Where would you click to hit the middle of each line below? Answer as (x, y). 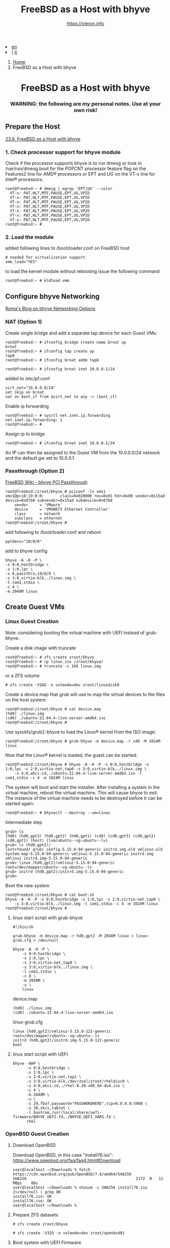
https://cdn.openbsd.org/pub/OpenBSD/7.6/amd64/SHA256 (72, 1174)
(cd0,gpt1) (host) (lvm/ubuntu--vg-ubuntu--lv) (57, 840)
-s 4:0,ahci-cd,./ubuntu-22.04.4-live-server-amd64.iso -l (78, 773)
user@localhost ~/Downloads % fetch (51, 1170)
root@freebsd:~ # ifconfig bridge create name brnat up (66, 342)
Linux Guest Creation (32, 621)
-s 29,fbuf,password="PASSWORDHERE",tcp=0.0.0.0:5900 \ (87, 1103)
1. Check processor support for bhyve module (63, 152)
